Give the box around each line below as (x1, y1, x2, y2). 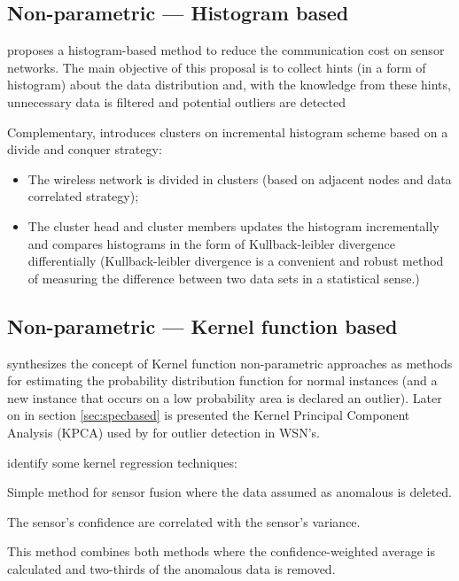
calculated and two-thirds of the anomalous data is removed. (7, 559, 336, 577)
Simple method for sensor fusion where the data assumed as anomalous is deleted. (7, 483, 452, 501)
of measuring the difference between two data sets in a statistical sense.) (27, 268, 420, 287)
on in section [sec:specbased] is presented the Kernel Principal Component (7, 406, 410, 424)
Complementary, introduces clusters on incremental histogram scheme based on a (7, 122, 448, 141)
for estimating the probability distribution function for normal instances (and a (7, 371, 438, 390)
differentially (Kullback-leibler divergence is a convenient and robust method (27, 252, 444, 270)
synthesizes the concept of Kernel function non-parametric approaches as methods (7, 353, 453, 372)
